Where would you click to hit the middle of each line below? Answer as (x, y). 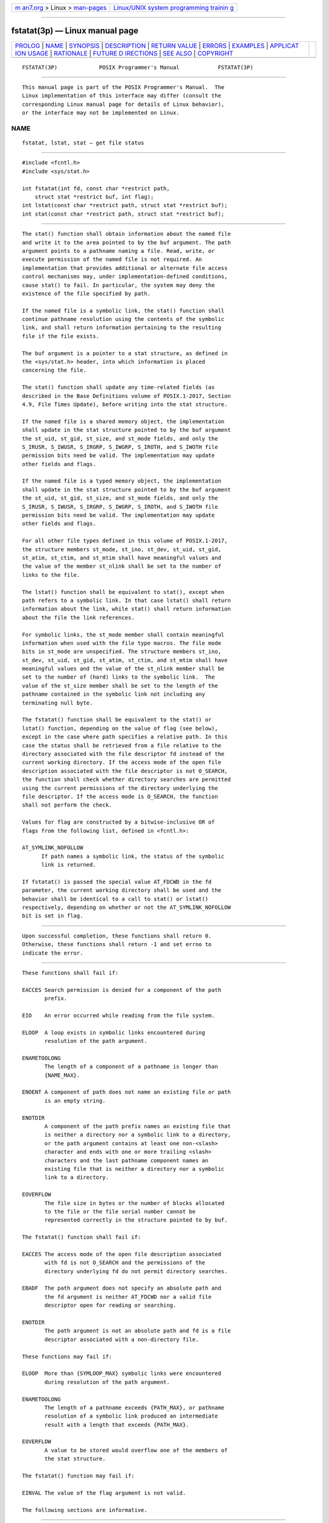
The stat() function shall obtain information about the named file (126, 234)
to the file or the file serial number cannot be (120, 1211)
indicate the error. (53, 953)
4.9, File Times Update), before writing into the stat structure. (125, 404)
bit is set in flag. (53, 916)
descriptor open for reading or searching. (111, 1306)
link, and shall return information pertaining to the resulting (122, 328)
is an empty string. (75, 1101)
